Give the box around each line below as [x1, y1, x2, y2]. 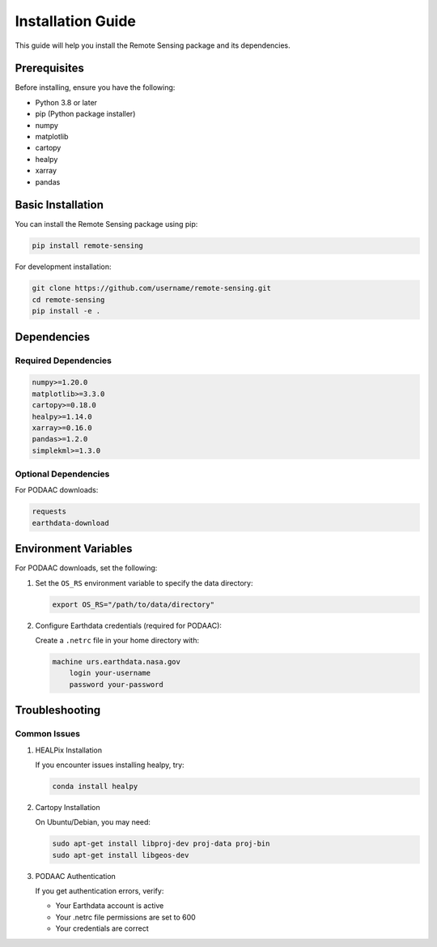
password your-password [69, 680, 163, 689]
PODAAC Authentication [35, 871, 117, 881]
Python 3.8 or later [35, 97, 97, 107]
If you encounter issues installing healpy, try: [35, 760, 185, 770]
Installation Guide [15, 12, 137, 30]
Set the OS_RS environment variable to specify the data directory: [35, 578, 254, 587]
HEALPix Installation [35, 745, 103, 755]
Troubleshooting [15, 703, 101, 717]
